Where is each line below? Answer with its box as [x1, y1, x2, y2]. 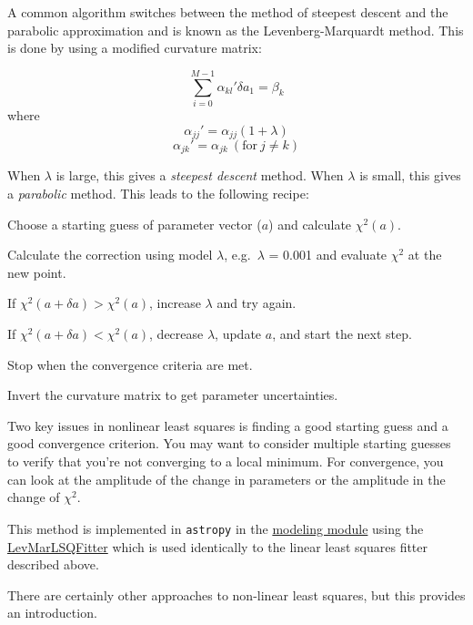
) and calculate [268, 214, 352, 233]
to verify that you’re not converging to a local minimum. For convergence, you [7, 451, 444, 470]
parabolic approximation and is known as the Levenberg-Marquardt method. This [7, 20, 464, 39]
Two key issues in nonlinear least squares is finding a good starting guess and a [7, 415, 448, 435]
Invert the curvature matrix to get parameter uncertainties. [7, 385, 338, 405]
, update [215, 323, 262, 343]
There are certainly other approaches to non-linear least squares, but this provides [7, 585, 466, 604]
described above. [7, 555, 99, 574]
